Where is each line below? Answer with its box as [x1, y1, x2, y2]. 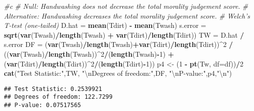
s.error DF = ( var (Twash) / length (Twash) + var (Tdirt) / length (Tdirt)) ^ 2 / [4, 39, 233, 49]
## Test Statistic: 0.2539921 [4, 85, 102, 92]
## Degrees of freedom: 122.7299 [4, 93, 113, 101]
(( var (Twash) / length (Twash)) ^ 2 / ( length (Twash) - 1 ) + [4, 48, 174, 59]
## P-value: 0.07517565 [4, 102, 81, 109]
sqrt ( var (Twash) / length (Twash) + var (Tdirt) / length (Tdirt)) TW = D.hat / [4, 29, 244, 40]
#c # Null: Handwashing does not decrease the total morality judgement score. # [4, 1, 248, 11]
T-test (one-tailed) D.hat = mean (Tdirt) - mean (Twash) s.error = [4, 20, 207, 30]
